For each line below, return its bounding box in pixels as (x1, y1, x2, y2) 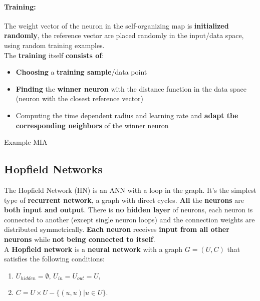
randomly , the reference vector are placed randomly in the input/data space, (4, 30, 244, 41)
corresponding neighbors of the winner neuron (16, 120, 169, 130)
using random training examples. (4, 40, 105, 50)
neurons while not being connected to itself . (4, 233, 155, 244)
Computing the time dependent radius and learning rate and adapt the (16, 110, 238, 120)
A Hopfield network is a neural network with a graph (4, 243, 183, 254)
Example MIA (4, 137, 48, 147)
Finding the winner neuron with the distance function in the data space (16, 83, 246, 94)
